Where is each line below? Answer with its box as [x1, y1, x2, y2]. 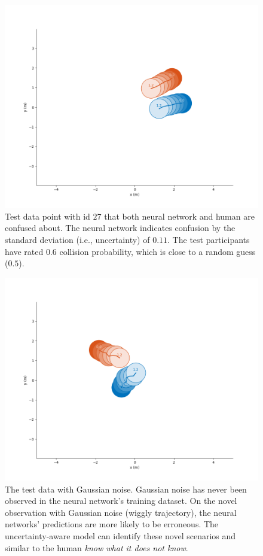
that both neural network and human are [104, 209, 255, 222]
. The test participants [167, 233, 250, 245]
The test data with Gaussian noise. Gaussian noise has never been [5, 482, 247, 495]
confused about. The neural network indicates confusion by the [5, 221, 236, 234]
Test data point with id [5, 209, 90, 222]
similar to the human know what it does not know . [5, 541, 188, 554]
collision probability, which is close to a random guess [59, 245, 256, 257]
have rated [5, 245, 44, 257]
